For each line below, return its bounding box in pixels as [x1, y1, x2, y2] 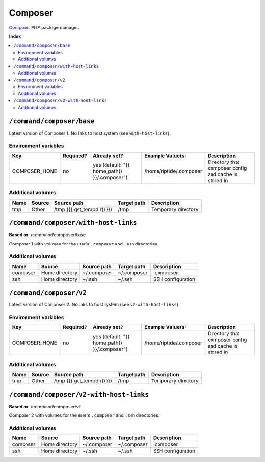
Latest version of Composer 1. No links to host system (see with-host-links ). [9, 130, 171, 136]
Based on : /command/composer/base [9, 232, 86, 238]
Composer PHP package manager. [9, 25, 79, 30]
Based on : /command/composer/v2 [9, 403, 81, 409]
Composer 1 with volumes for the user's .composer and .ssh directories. [9, 241, 159, 246]
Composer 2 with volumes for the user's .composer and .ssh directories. [9, 412, 159, 418]
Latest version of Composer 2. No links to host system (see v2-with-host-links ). [9, 302, 180, 308]
